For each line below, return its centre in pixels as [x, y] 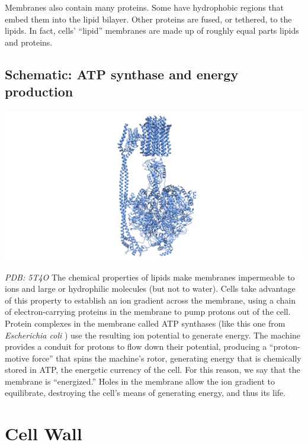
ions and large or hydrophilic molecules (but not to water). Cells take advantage [150, 288]
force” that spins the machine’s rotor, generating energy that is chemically [166, 358]
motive [17, 358]
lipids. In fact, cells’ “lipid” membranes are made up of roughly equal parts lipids [152, 30]
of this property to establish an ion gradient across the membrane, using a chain [150, 300]
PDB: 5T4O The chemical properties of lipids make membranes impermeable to [150, 277]
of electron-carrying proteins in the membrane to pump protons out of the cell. [148, 312]
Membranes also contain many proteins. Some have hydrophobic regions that [145, 7]
